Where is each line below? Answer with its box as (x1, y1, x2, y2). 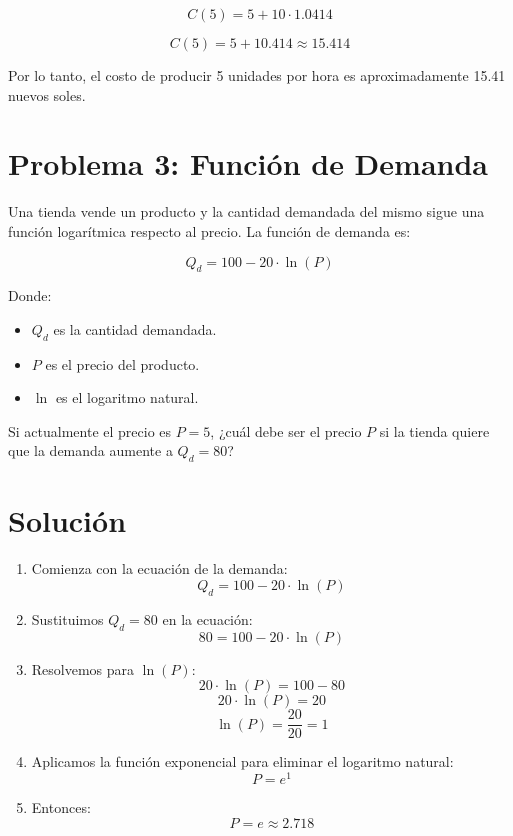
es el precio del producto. (45, 353, 200, 374)
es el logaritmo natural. (55, 387, 199, 408)
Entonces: (31, 796, 91, 817)
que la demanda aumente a (8, 440, 173, 461)
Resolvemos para (31, 658, 135, 679)
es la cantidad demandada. (53, 318, 217, 339)
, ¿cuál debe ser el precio (210, 420, 362, 441)
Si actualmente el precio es (8, 420, 172, 441)
